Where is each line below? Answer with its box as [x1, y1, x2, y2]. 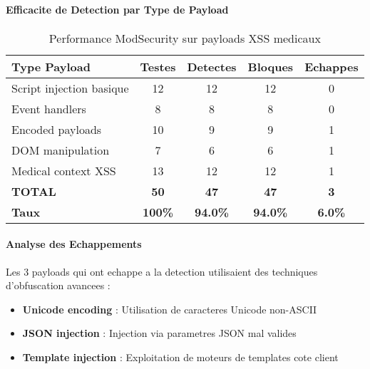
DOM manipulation [11, 141, 110, 158]
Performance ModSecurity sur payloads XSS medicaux [48, 29, 321, 46]
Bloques [247, 58, 294, 75]
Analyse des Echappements [6, 237, 142, 251]
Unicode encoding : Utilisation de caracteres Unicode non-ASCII [22, 301, 317, 316]
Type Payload [11, 58, 91, 75]
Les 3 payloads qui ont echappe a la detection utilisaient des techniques [6, 264, 318, 279]
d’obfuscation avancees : [6, 278, 111, 293]
